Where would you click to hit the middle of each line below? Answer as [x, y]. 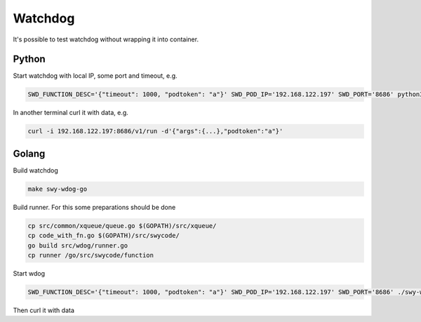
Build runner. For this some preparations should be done [94, 207]
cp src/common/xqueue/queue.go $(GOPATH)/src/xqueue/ [122, 226]
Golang [29, 153]
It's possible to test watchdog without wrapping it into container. [106, 39]
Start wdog [29, 274]
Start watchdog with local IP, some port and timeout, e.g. [95, 76]
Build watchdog [36, 170]
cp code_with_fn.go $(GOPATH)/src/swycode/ [104, 236]
